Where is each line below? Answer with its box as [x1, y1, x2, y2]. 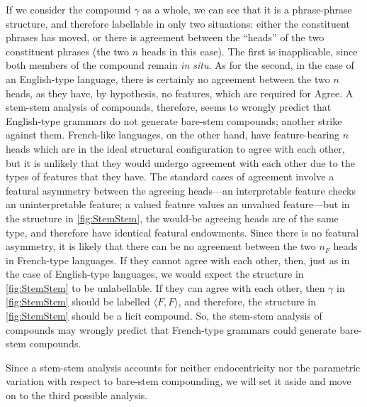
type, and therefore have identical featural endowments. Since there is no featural [6, 224, 359, 239]
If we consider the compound [6, 2, 131, 16]
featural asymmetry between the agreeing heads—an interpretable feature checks [6, 183, 356, 197]
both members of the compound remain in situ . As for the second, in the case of [6, 58, 354, 72]
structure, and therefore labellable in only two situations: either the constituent [6, 16, 350, 31]
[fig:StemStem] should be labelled [6, 294, 150, 309]
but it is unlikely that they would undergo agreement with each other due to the [6, 155, 355, 170]
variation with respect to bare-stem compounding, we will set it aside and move [6, 374, 351, 389]
